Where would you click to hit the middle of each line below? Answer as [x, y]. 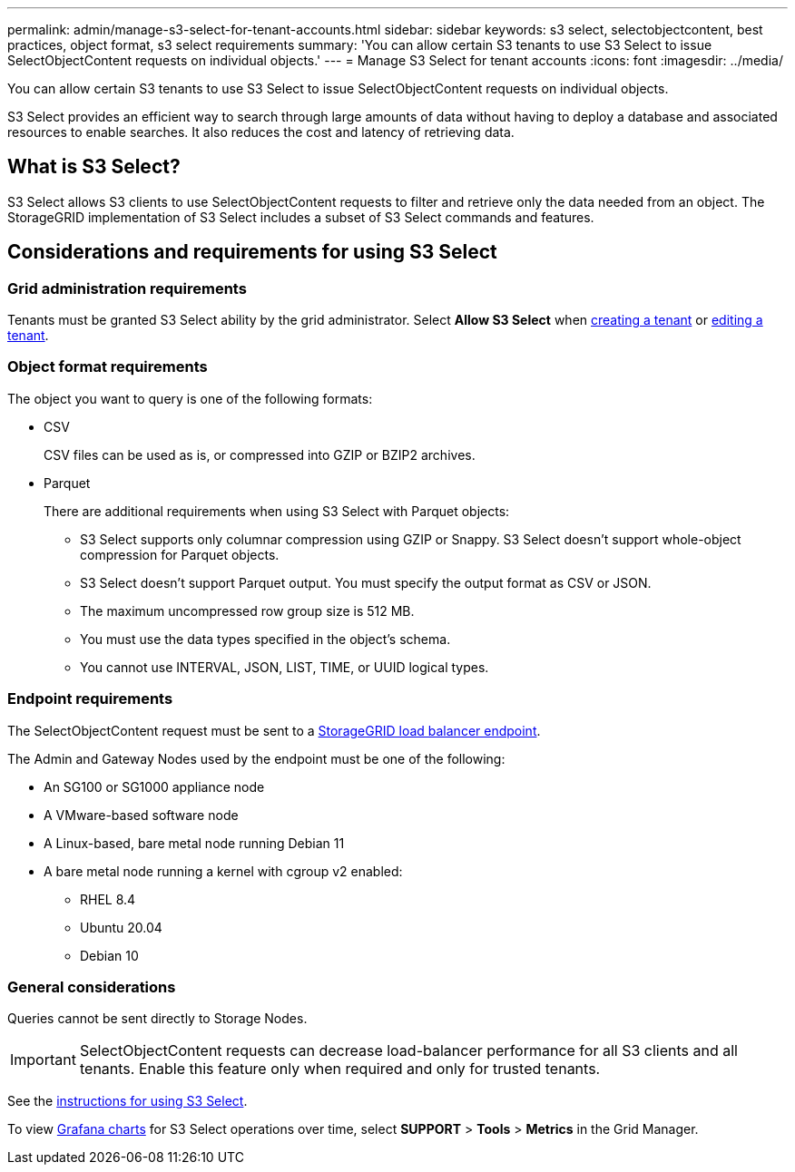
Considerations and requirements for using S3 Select [252, 252]
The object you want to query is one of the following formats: [190, 398]
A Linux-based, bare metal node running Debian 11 [194, 843]
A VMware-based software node [141, 815]
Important [43, 1060]
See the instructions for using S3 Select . [128, 1101]
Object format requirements [108, 367]
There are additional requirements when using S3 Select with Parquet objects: [277, 511]
